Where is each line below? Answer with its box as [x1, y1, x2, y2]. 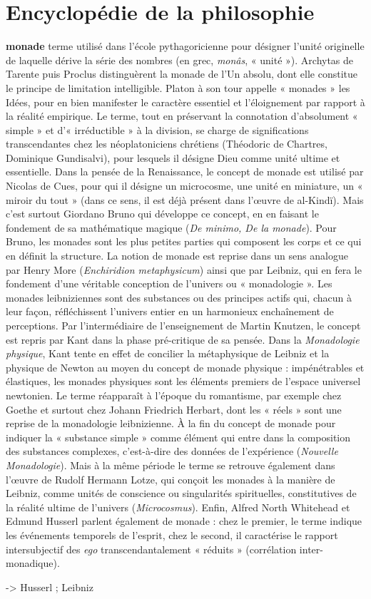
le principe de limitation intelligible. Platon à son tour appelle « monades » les [6, 80, 350, 95]
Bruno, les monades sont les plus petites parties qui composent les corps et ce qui [6, 234, 362, 249]
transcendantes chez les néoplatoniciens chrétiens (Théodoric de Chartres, [6, 136, 327, 151]
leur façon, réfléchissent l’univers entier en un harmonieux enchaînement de [6, 304, 334, 319]
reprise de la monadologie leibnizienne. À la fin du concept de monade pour [6, 416, 336, 431]
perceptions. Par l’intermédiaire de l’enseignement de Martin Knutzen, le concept [6, 318, 361, 332]
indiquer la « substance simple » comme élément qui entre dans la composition [6, 429, 351, 444]
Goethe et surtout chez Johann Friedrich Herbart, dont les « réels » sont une [6, 401, 342, 416]
